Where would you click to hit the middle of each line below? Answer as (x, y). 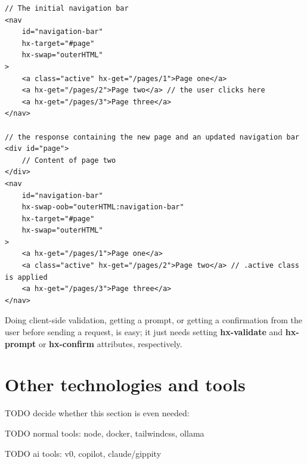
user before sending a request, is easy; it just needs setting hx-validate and (144, 332)
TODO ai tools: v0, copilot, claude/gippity (83, 453)
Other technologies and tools (125, 384)
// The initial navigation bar (67, 8)
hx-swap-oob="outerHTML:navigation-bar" (103, 207)
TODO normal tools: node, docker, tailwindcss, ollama (105, 433)
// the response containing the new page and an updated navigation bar (152, 137)
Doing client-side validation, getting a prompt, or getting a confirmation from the (154, 320)
